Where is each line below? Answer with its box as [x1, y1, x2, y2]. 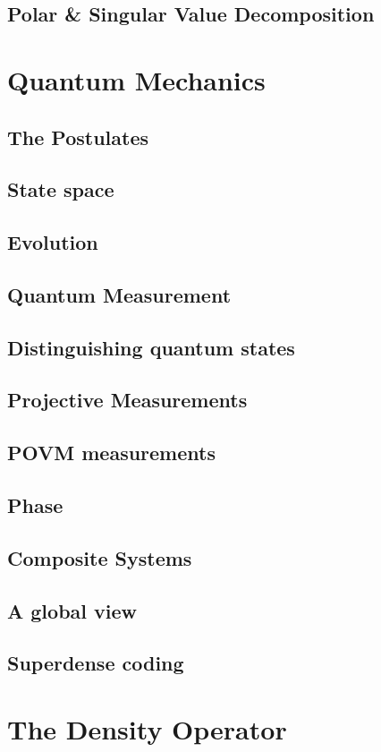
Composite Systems [7, 543, 192, 571]
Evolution [7, 228, 98, 256]
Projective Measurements [7, 386, 248, 414]
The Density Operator [7, 710, 287, 747]
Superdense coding [7, 649, 184, 677]
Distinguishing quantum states [7, 333, 295, 361]
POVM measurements [7, 439, 216, 466]
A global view [7, 596, 138, 624]
